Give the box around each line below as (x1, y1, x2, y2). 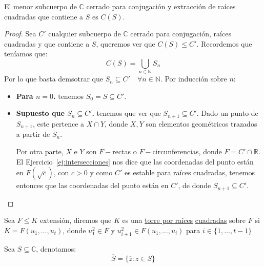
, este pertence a (33, 118, 85, 129)
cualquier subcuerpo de (48, 28, 121, 39)
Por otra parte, (16, 146, 64, 156)
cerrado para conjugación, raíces (130, 28, 231, 39)
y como (90, 167, 113, 178)
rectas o (112, 146, 137, 156)
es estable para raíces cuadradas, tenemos (125, 167, 255, 178)
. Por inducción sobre (160, 73, 227, 84)
